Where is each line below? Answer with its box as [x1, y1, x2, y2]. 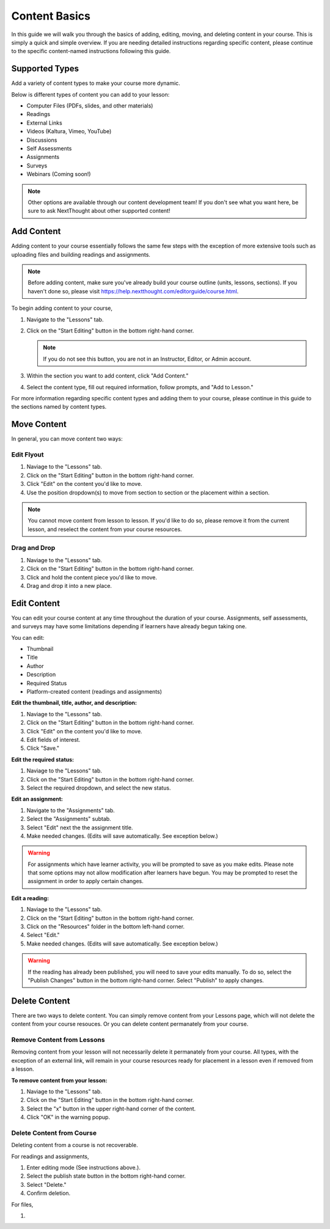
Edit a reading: [11, 894, 49, 901]
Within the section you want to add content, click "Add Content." [26, 372, 189, 380]
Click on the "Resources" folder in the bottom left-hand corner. [26, 923, 185, 930]
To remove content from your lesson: [11, 1076, 108, 1084]
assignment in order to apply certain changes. [28, 878, 144, 885]
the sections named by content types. [11, 403, 107, 411]
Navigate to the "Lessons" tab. [26, 315, 104, 323]
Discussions [26, 136, 57, 144]
